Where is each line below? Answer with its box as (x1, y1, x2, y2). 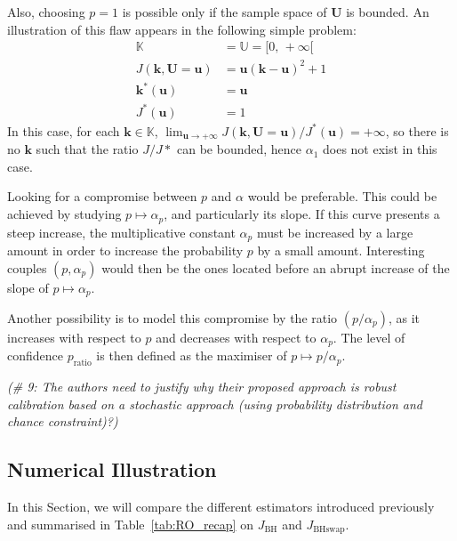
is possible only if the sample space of (122, 3, 327, 20)
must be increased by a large (256, 222, 413, 241)
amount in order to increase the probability (7, 240, 244, 259)
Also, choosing (7, 3, 85, 20)
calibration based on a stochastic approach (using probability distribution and (7, 394, 422, 413)
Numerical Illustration (7, 456, 217, 483)
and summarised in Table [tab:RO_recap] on (7, 514, 253, 533)
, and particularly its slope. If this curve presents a (164, 205, 440, 223)
